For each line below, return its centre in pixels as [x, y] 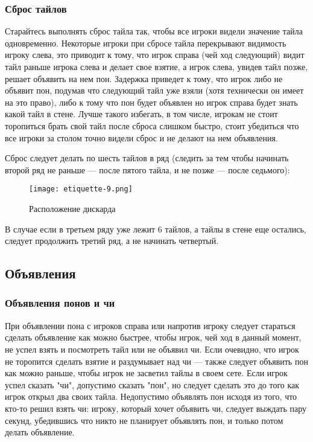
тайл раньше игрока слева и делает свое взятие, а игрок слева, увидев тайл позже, [156, 66]
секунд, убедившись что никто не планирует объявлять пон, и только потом [144, 420]
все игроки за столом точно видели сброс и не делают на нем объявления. [141, 137]
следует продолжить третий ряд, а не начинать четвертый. [112, 241]
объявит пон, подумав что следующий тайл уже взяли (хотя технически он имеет [154, 90]
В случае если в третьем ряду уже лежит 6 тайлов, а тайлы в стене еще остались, [156, 229]
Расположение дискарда [72, 208]
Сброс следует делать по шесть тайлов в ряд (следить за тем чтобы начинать [147, 158]
